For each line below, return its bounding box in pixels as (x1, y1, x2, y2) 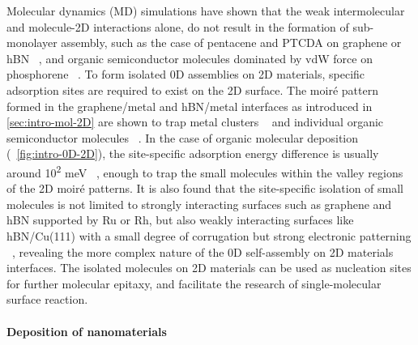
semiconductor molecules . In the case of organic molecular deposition (6, 129, 359, 146)
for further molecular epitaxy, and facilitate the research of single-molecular (6, 275, 382, 292)
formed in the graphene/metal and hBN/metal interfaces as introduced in (6, 97, 373, 114)
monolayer (6, 34, 58, 51)
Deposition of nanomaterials (6, 322, 167, 339)
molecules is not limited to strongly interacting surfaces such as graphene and (6, 195, 392, 212)
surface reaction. (6, 291, 88, 308)
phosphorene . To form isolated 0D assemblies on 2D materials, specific (6, 66, 365, 83)
